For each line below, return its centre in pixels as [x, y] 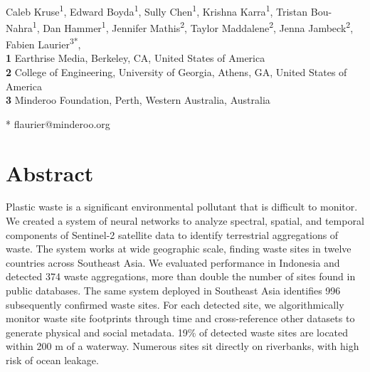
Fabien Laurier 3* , [43, 43]
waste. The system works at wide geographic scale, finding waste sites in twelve [179, 249]
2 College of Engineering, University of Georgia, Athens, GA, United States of [176, 71]
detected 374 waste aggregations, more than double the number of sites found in [181, 276]
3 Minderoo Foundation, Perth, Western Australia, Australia [138, 100]
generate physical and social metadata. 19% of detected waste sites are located [177, 332]
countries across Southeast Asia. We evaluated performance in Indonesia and [173, 262]
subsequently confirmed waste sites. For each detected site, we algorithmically [175, 304]
